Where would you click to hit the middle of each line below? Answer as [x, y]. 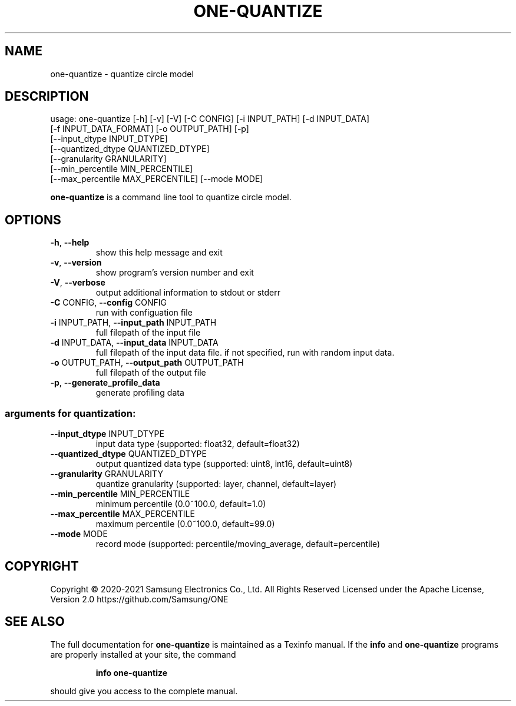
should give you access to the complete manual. [144, 691]
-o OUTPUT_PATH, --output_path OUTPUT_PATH [147, 363]
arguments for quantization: [70, 413]
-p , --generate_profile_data [105, 383]
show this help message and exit [159, 253]
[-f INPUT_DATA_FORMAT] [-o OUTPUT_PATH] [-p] [150, 129]
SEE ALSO [35, 622]
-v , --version [76, 263]
